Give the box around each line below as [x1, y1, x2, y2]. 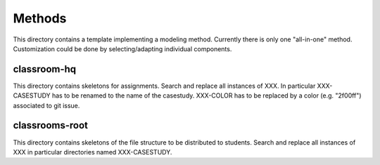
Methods [13, 11, 67, 26]
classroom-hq [13, 63, 77, 75]
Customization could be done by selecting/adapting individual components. [13, 44, 232, 53]
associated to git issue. [13, 101, 80, 110]
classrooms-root [13, 119, 88, 131]
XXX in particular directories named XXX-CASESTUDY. [13, 147, 172, 156]
